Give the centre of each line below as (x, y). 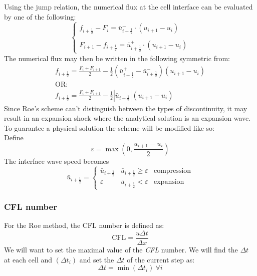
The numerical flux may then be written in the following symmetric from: (117, 58)
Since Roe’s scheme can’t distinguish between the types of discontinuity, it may (126, 108)
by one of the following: (40, 16)
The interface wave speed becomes (57, 161)
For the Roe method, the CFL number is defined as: (84, 225)
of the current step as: (161, 259)
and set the (97, 259)
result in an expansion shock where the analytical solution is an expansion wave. (127, 118)
